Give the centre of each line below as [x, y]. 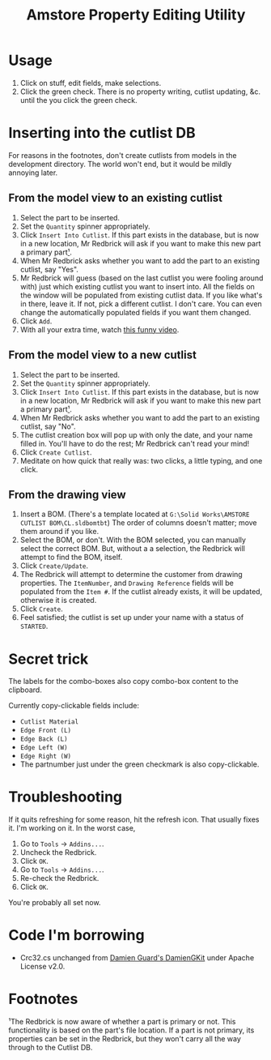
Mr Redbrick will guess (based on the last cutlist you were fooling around [142, 278]
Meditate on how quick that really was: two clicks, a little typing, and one [141, 460]
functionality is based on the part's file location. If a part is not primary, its [131, 1030]
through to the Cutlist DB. [51, 1048]
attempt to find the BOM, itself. [71, 558]
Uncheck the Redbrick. [58, 853]
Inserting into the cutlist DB [102, 133]
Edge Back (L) [44, 739]
